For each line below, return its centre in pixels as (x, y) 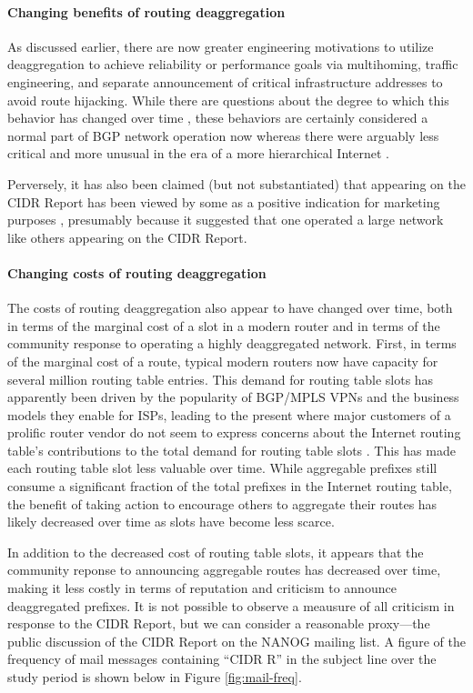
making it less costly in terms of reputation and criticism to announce (202, 588)
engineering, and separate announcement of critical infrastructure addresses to (225, 81)
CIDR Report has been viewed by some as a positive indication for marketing (224, 201)
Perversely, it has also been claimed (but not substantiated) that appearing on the (236, 183)
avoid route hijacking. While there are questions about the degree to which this (228, 100)
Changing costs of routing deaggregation (137, 272)
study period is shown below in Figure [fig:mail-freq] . (155, 677)
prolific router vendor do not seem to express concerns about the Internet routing (234, 432)
